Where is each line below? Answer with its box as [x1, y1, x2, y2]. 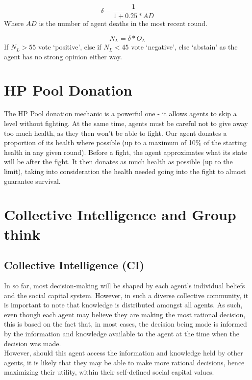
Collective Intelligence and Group [4, 204, 236, 225]
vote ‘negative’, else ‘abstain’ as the [131, 42, 238, 52]
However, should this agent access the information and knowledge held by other [4, 348, 243, 358]
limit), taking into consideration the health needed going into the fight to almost [4, 166, 246, 176]
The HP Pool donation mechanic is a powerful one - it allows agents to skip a [4, 108, 237, 119]
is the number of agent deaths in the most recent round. [39, 18, 207, 28]
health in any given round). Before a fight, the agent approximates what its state [4, 147, 247, 157]
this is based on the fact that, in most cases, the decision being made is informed [4, 319, 247, 329]
